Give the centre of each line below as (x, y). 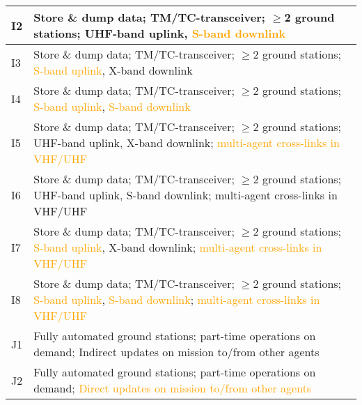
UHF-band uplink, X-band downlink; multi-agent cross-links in (187, 143)
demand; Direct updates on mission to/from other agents (173, 388)
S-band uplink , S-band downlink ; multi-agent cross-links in (177, 299)
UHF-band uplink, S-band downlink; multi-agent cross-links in (186, 195)
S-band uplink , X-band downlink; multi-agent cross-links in (178, 247)
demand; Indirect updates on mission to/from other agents (176, 352)
